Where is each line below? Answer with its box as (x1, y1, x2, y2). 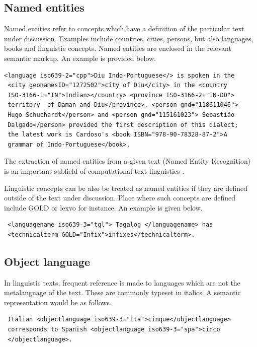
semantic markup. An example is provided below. (4, 52, 156, 63)
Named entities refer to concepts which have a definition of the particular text (4, 23, 245, 34)
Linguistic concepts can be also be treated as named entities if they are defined (4, 182, 248, 193)
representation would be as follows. (4, 297, 112, 307)
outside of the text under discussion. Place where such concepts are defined (4, 192, 236, 203)
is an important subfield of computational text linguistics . (4, 165, 185, 176)
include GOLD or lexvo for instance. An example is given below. (4, 202, 203, 213)
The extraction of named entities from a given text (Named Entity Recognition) (4, 156, 251, 166)
